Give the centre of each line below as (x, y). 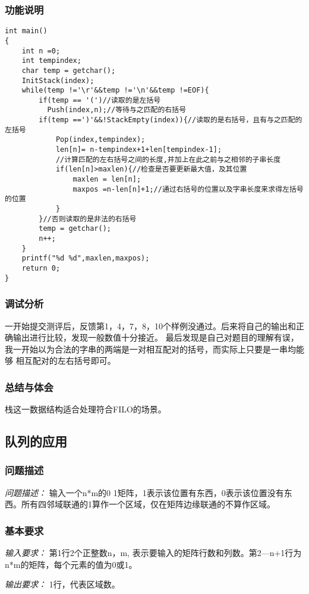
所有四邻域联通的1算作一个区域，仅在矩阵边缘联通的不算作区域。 (148, 504)
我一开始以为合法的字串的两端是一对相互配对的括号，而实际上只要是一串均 (150, 349)
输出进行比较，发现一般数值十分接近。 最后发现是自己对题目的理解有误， (156, 337)
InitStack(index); (58, 80)
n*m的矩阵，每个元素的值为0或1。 (71, 564)
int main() (26, 31)
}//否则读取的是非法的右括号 (88, 219)
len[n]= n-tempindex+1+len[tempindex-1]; (139, 150)
